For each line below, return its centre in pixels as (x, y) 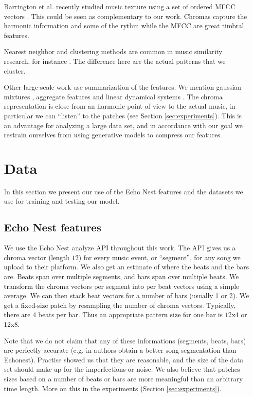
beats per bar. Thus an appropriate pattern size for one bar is (130, 314)
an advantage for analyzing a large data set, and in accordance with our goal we (123, 125)
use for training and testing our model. (62, 201)
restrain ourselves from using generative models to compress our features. (113, 135)
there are (17, 314)
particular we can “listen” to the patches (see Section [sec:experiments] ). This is (123, 115)
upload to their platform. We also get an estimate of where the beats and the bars (126, 267)
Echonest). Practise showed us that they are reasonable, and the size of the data (124, 359)
